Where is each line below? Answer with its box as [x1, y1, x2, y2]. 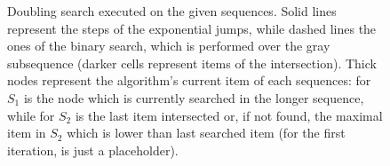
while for [7, 106, 55, 124]
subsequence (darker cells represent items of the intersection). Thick [7, 53, 377, 72]
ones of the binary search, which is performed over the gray [7, 36, 330, 55]
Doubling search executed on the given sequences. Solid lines [7, 2, 337, 20]
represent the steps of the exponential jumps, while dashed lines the [7, 19, 377, 37]
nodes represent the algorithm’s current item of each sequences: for [7, 71, 371, 90]
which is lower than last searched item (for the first [67, 123, 346, 142]
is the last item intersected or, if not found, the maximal [75, 106, 383, 124]
